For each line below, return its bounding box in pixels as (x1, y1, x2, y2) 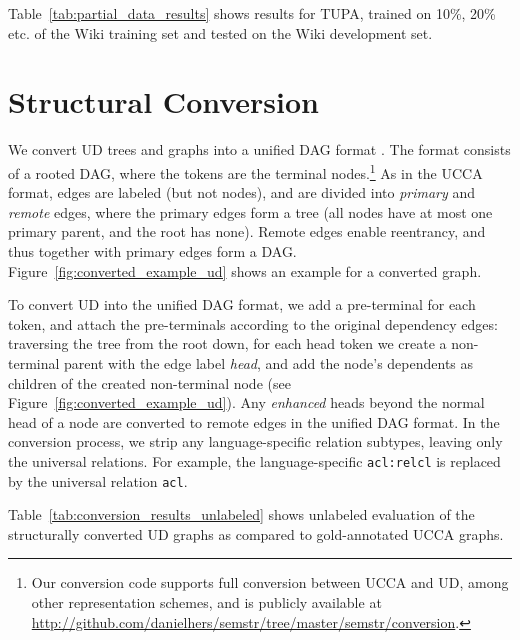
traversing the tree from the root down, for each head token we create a (8, 333, 447, 354)
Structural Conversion (8, 81, 319, 122)
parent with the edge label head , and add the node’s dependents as (64, 352, 474, 373)
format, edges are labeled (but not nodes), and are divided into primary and (8, 182, 476, 203)
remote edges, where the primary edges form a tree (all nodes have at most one (8, 201, 493, 222)
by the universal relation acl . (8, 470, 188, 491)
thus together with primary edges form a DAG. (8, 240, 297, 261)
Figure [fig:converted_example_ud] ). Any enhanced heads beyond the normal (8, 392, 485, 413)
